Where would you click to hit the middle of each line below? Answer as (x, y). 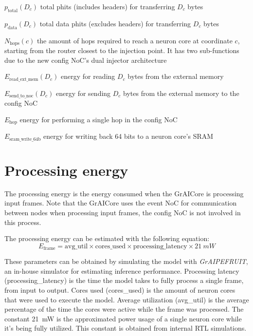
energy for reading (88, 76)
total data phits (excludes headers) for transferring (115, 23)
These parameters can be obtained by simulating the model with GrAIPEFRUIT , (126, 261)
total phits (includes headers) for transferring (108, 6)
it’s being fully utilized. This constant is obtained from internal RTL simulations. (126, 328)
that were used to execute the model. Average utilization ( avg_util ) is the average (127, 299)
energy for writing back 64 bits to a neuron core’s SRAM (128, 136)
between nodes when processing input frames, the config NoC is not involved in (123, 212)
